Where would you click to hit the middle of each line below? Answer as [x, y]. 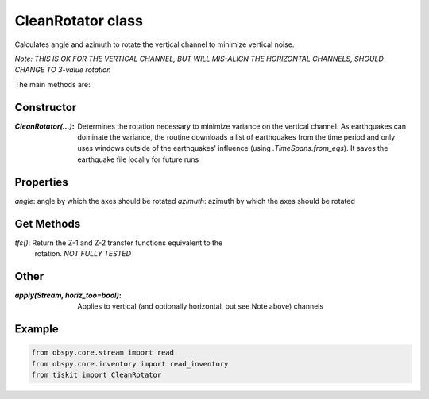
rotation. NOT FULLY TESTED [83, 253]
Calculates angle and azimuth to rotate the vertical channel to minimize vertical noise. [155, 44]
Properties [41, 182]
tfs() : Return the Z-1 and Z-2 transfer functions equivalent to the [119, 243]
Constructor [46, 107]
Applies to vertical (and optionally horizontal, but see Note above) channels [201, 306]
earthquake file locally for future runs [138, 159]
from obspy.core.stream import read [103, 353]
